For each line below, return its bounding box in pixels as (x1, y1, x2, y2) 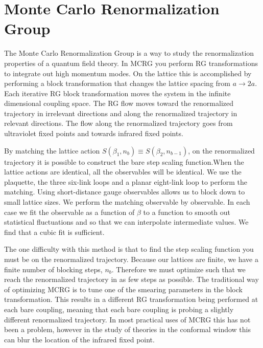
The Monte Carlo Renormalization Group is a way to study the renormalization (4, 48, 254, 58)
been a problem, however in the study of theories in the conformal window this (4, 324, 251, 335)
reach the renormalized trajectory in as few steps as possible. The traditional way (4, 274, 259, 285)
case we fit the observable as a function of (4, 206, 135, 217)
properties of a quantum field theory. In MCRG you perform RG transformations (4, 57, 258, 68)
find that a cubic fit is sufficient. (4, 226, 105, 237)
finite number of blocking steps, (4, 264, 103, 274)
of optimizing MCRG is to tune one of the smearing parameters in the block (4, 284, 243, 294)
